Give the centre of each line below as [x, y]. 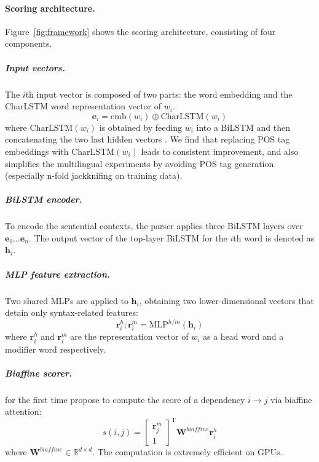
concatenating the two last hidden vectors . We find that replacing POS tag [148, 139]
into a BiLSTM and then [243, 127]
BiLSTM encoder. [44, 199]
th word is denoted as [274, 237]
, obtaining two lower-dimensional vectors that [226, 300]
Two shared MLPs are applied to [67, 300]
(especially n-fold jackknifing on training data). [94, 175]
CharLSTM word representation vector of [83, 106]
